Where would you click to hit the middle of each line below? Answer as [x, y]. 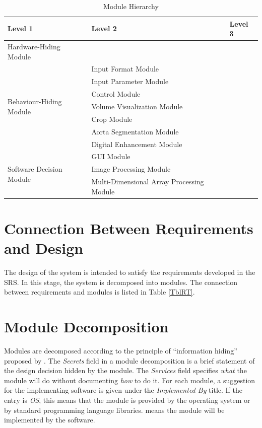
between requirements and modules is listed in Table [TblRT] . [100, 292]
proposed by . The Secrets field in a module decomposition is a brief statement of [129, 360]
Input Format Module [125, 69]
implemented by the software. [50, 420]
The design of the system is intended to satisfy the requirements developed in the [130, 272]
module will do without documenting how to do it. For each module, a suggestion [130, 380]
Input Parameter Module [130, 81]
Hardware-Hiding [34, 47]
